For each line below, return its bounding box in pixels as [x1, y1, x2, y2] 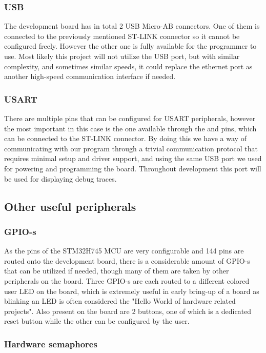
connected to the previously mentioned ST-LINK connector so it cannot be [4, 30, 240, 41]
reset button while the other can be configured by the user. [4, 316, 190, 326]
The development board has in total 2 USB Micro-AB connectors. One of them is [4, 21, 260, 31]
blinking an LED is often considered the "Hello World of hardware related [4, 296, 236, 306]
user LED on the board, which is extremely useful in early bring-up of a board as [4, 285, 259, 296]
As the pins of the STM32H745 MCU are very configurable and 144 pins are [4, 245, 244, 256]
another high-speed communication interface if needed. [4, 71, 176, 82]
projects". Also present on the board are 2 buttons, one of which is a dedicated [4, 305, 252, 316]
